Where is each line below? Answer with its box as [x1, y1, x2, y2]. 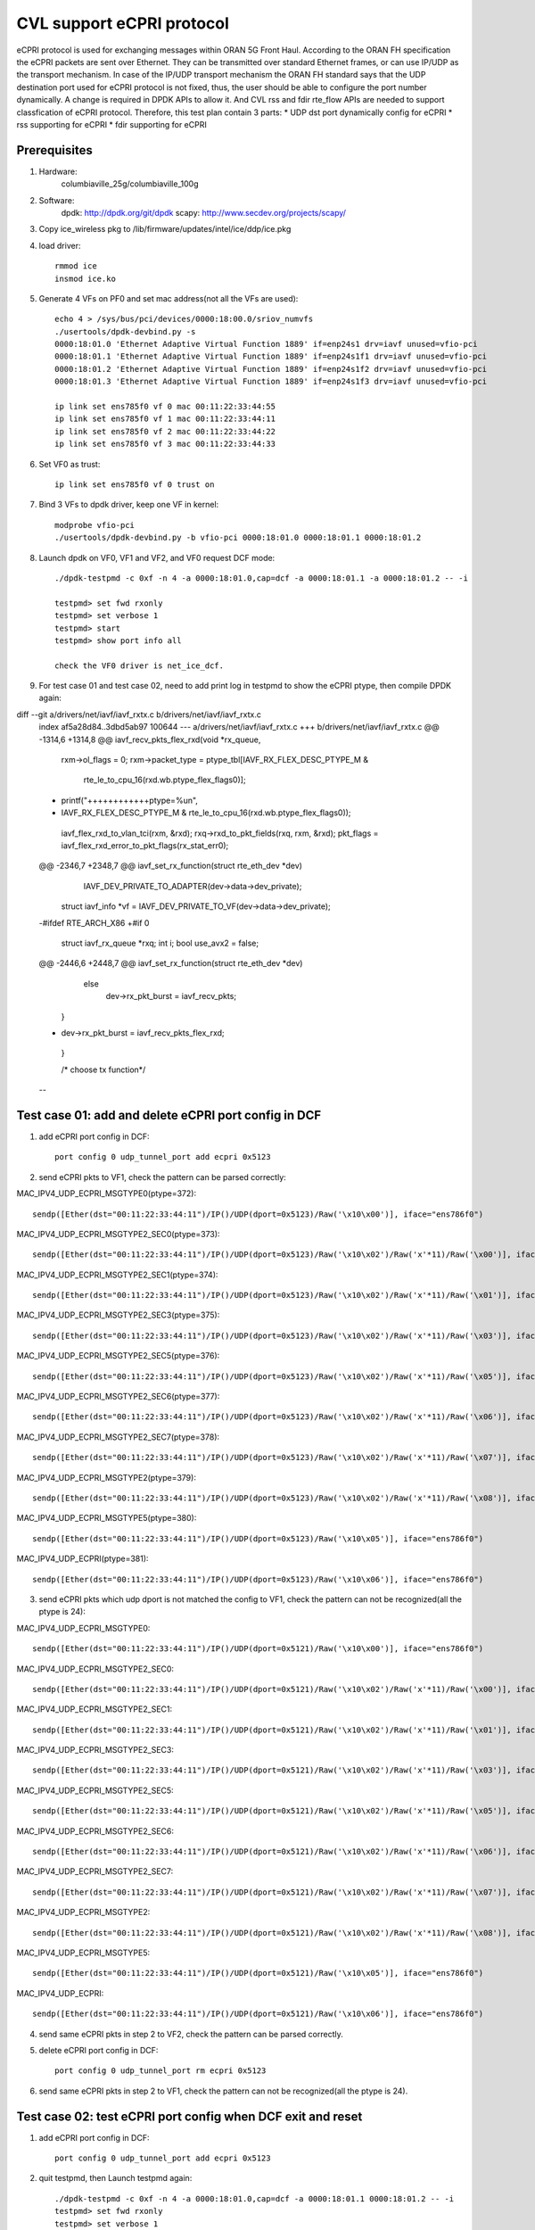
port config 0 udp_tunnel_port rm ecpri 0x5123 [54, 2066, 267, 2076]
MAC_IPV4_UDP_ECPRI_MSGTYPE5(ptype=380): [16, 1513, 197, 1524]
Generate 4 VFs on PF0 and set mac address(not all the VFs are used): [38, 293, 299, 303]
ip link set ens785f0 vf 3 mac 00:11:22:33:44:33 [54, 439, 276, 450]
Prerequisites [16, 143, 93, 158]
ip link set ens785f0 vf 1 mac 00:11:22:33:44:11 [54, 414, 276, 424]
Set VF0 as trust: [38, 458, 101, 469]
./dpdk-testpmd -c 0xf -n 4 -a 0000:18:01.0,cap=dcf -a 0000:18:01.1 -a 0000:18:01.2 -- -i [54, 573, 468, 583]
